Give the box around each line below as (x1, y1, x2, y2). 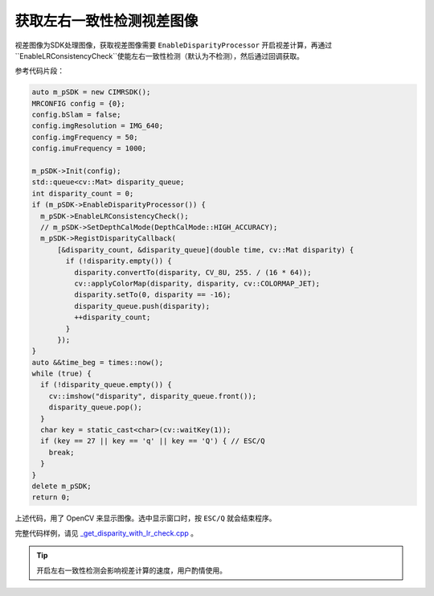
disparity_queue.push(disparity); (73, 302, 211, 310)
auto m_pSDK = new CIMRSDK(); (31, 88, 151, 97)
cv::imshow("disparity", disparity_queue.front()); (48, 391, 257, 401)
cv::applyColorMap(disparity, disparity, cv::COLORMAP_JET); (73, 278, 321, 288)
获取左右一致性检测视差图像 (14, 12, 199, 30)
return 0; (31, 493, 71, 502)
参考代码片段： (14, 66, 64, 76)
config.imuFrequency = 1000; (31, 144, 147, 153)
